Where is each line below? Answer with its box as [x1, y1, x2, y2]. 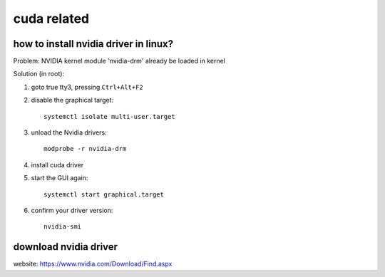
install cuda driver [31, 160, 84, 169]
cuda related [13, 11, 89, 26]
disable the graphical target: [31, 96, 114, 105]
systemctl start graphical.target [43, 190, 164, 199]
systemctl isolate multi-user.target [43, 113, 176, 120]
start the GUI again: [31, 174, 88, 182]
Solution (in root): [13, 70, 64, 78]
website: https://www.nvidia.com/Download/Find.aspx [13, 260, 173, 268]
